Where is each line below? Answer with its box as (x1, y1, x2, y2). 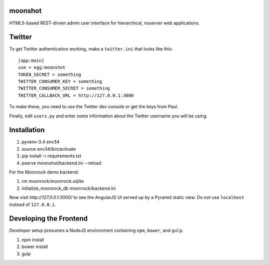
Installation (9, 126, 45, 134)
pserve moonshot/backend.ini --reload (21, 160, 102, 166)
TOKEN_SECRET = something (18, 71, 82, 77)
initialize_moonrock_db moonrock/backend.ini (21, 185, 116, 191)
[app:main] (18, 57, 45, 63)
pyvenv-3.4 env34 (21, 139, 60, 145)
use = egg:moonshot (18, 65, 66, 70)
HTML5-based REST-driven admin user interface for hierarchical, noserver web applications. (9, 20, 200, 26)
